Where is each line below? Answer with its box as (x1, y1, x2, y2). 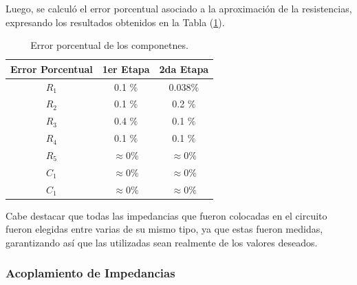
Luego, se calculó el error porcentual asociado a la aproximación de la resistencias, (6, 1, 352, 15)
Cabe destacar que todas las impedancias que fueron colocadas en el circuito (6, 208, 327, 222)
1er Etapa (102, 61, 150, 76)
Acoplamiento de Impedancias (6, 264, 175, 282)
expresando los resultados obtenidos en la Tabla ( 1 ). (6, 14, 225, 29)
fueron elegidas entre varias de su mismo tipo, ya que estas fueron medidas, (6, 222, 323, 236)
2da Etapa (159, 61, 209, 76)
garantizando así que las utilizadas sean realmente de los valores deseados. (6, 235, 318, 249)
